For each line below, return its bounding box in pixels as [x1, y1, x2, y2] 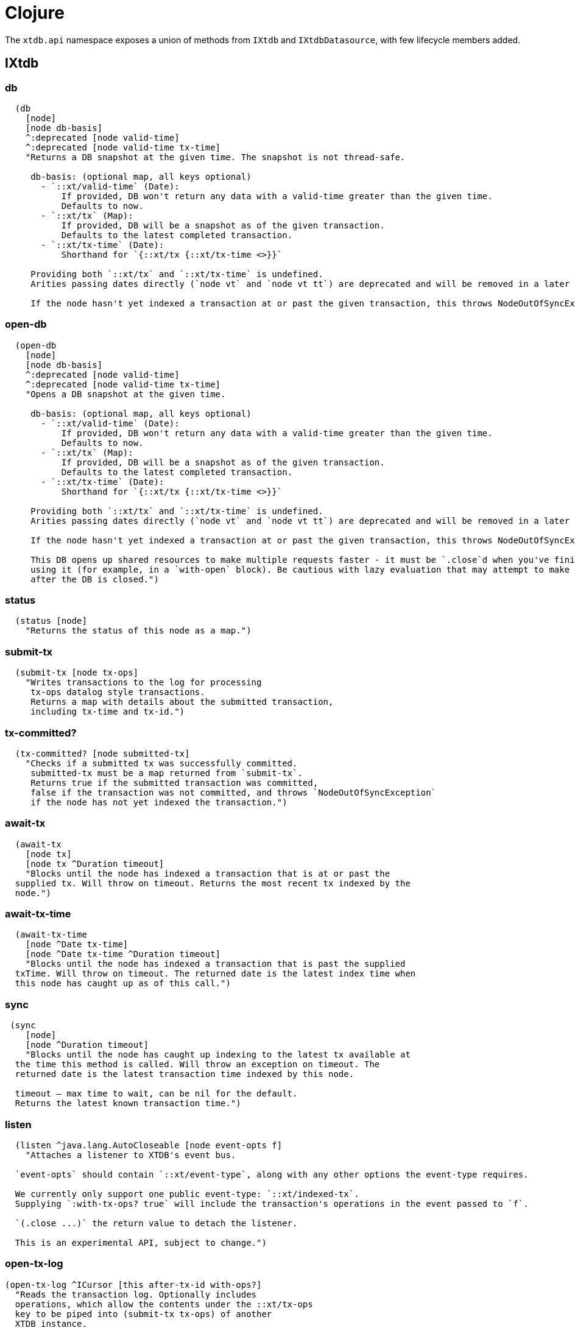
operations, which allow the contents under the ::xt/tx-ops [15, 1299, 313, 1309]
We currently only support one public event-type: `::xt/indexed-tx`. [15, 1188, 359, 1199]
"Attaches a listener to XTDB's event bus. [25, 1150, 236, 1160]
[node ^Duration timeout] [25, 1040, 149, 1050]
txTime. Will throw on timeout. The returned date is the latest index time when [15, 969, 416, 979]
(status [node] [15, 616, 87, 626]
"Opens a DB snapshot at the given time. [25, 389, 226, 399]
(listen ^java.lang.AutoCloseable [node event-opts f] [15, 1140, 283, 1150]
